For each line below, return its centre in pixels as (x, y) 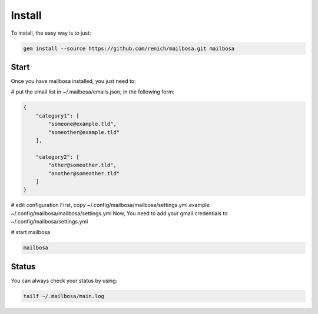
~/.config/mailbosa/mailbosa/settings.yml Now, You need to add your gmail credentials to (119, 213)
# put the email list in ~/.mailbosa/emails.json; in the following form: (93, 92)
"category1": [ (57, 116)
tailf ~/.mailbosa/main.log (64, 296)
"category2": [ (57, 157)
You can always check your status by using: (64, 280)
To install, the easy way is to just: (51, 33)
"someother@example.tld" (84, 132)
